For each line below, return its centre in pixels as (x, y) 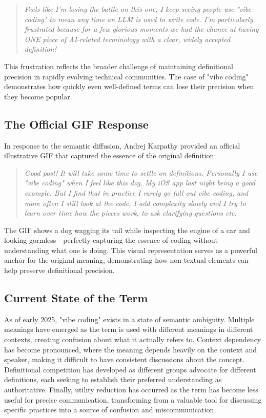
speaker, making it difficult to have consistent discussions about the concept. (125, 359)
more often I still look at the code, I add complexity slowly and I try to (135, 203)
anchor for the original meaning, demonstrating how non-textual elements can (126, 260)
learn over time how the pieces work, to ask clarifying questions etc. (130, 213)
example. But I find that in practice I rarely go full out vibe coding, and (136, 192)
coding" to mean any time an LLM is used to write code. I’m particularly (139, 19)
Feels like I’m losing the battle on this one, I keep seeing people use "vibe (138, 9)
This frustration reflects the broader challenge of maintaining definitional (119, 66)
